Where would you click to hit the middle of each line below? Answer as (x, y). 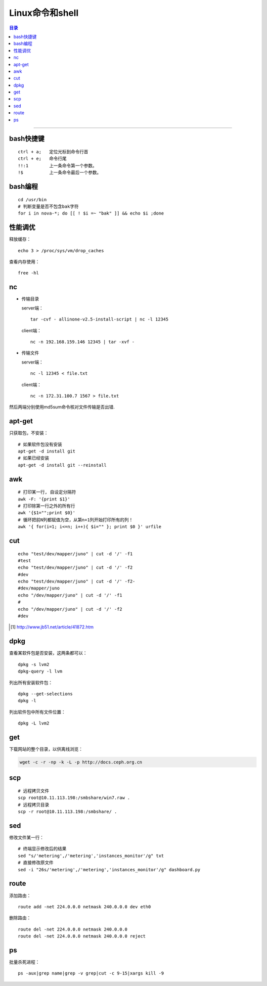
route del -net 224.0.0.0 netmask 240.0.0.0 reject (82, 936)
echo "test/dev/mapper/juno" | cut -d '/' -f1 (75, 554)
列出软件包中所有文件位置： (37, 712)
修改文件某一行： (26, 838)
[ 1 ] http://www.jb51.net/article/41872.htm (52, 627)
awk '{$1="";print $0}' (47, 513)
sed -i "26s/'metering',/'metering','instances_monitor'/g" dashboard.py (109, 870)
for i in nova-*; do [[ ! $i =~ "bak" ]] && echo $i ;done (91, 213)
